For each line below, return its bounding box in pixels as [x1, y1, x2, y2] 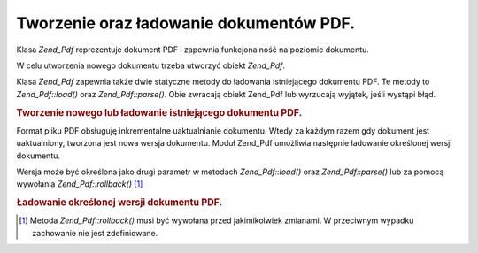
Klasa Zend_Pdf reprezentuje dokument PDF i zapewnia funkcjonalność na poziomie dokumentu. [16, 44, 369, 55]
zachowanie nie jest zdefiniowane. [32, 227, 158, 238]
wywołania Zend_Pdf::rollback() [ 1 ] [16, 179, 143, 189]
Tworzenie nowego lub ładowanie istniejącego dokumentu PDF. [16, 106, 303, 119]
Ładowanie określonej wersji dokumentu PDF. [16, 196, 223, 209]
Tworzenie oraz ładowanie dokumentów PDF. [16, 13, 356, 33]
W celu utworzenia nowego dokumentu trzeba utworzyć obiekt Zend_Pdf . [16, 60, 285, 71]
